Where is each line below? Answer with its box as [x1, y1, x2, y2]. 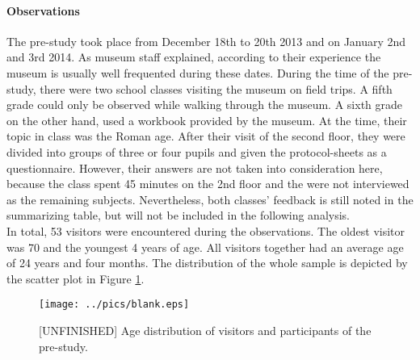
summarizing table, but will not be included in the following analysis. [6, 207, 350, 224]
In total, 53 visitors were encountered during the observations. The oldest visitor [6, 222, 405, 239]
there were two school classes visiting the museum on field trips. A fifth [40, 80, 393, 97]
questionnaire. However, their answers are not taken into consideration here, [6, 159, 383, 176]
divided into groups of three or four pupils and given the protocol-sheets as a [6, 143, 387, 160]
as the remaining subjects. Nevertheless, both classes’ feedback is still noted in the [6, 190, 414, 207]
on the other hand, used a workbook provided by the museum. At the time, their [6, 111, 407, 128]
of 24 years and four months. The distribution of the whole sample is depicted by [6, 254, 408, 271]
